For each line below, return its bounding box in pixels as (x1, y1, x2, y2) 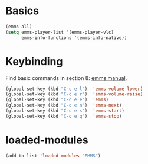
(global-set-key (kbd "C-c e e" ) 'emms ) (5, 97, 109, 103)
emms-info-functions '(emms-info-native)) (21, 34, 127, 41)
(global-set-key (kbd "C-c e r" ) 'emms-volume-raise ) (5, 91, 143, 97)
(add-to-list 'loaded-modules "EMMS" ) (5, 153, 101, 159)
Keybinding (5, 54, 63, 68)
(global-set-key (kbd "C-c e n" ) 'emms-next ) (5, 102, 122, 108)
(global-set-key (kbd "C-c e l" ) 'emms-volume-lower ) (5, 86, 143, 92)
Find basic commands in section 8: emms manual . (5, 74, 127, 81)
